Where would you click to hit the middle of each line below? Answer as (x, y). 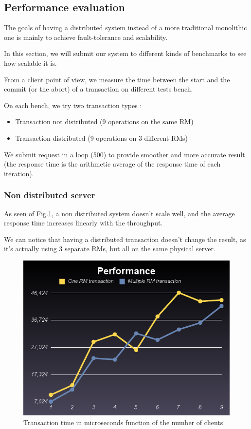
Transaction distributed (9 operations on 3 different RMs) (101, 138)
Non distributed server (50, 195)
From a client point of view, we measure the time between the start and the (117, 79)
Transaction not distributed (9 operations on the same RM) (104, 121)
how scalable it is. (30, 63)
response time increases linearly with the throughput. (83, 223)
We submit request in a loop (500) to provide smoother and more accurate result (125, 154)
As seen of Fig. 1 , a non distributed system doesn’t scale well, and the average (119, 213)
